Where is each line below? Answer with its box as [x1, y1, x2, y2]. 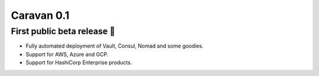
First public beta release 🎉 [11, 26, 115, 37]
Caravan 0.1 [11, 9, 70, 22]
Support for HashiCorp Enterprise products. [25, 59, 132, 66]
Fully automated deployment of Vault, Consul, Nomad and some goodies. [25, 42, 204, 49]
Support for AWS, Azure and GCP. [25, 51, 109, 58]
